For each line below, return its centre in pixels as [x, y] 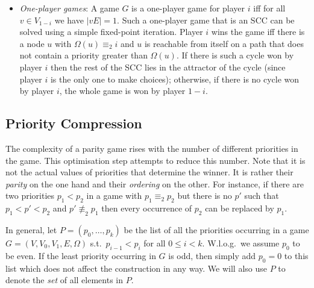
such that [262, 196]
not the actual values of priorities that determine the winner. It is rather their [149, 172]
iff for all [269, 8]
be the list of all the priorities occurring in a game [216, 229]
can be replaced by [240, 208]
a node [32, 43]
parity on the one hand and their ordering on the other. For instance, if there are [155, 183]
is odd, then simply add [212, 255]
